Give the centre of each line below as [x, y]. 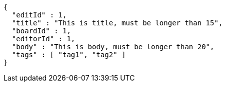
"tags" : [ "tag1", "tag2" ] [69, 55]
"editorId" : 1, [43, 39]
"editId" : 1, [39, 15]
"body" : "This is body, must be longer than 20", [113, 47]
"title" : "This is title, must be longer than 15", [117, 23]
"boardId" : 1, [41, 31]
